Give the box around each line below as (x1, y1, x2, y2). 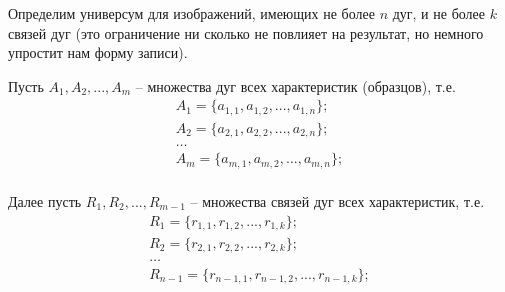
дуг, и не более (392, 3, 485, 23)
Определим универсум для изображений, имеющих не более (8, 3, 375, 23)
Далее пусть (8, 190, 82, 211)
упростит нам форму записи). (8, 42, 188, 63)
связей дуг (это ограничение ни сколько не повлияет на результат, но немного (8, 22, 484, 43)
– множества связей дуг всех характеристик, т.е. (190, 190, 485, 211)
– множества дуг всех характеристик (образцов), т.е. (135, 75, 456, 96)
